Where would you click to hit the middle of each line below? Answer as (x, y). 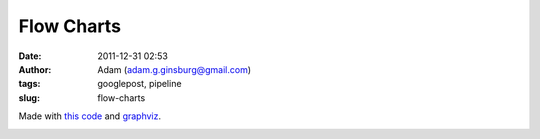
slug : (29, 97)
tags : (29, 84)
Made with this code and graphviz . (90, 116)
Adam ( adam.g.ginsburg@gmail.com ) (174, 69)
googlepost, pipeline (139, 84)
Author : (35, 69)
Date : (30, 56)
